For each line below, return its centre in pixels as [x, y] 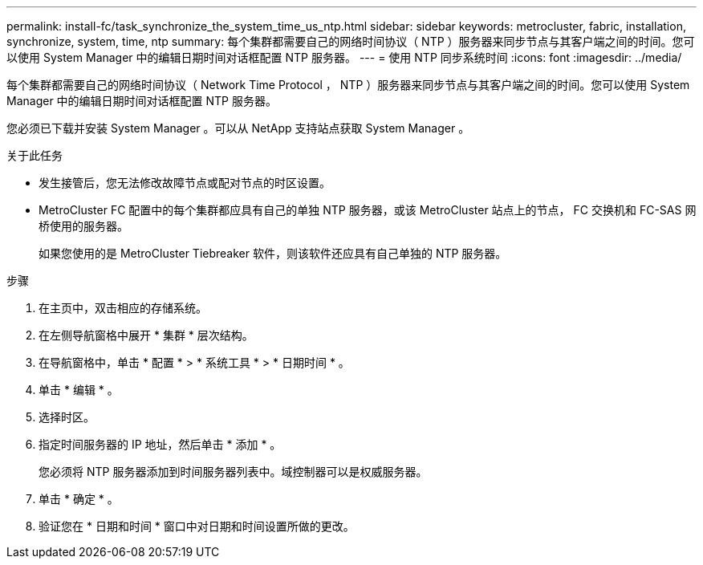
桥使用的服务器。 [83, 226]
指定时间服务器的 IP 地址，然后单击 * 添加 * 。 [160, 444]
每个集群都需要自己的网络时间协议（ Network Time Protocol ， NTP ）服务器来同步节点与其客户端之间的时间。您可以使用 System [348, 85]
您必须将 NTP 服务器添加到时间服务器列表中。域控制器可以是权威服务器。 [233, 472]
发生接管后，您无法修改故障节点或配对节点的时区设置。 [185, 183]
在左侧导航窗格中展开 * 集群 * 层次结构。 [146, 335]
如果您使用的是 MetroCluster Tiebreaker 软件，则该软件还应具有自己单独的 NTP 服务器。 [273, 253]
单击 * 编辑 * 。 [79, 390]
